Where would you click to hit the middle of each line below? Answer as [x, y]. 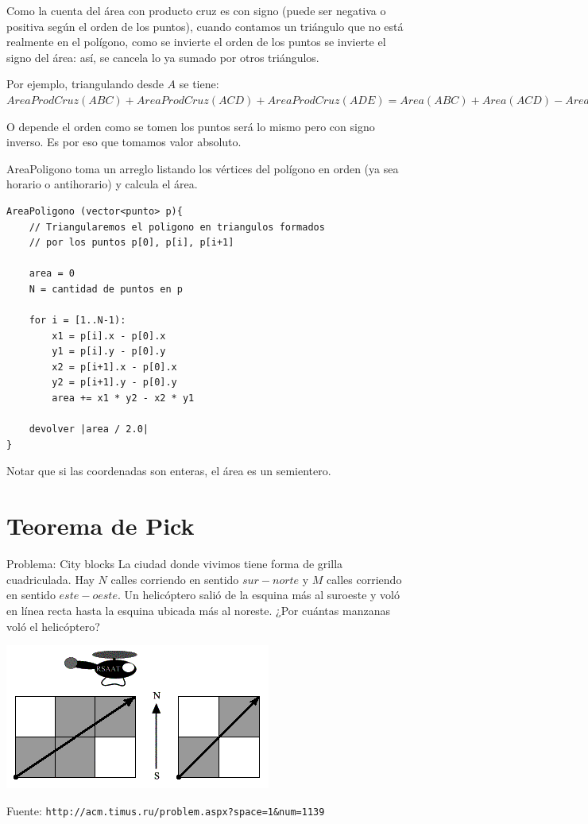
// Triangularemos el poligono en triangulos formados [177, 227]
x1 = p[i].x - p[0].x [109, 336]
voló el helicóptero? [53, 626]
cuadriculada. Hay [50, 579]
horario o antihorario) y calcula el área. [102, 184]
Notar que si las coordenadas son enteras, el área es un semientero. [169, 471]
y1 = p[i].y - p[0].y [109, 352]
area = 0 [52, 274]
